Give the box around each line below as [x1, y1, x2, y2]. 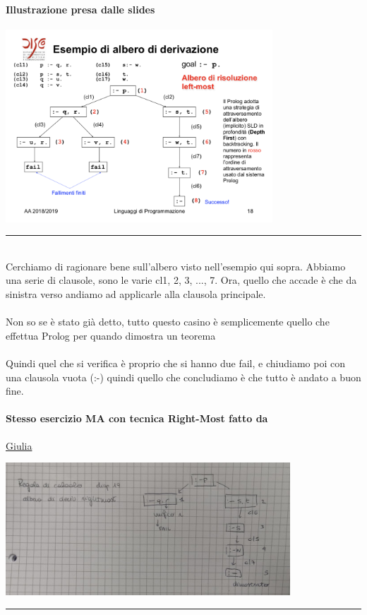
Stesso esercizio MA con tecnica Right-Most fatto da [6, 411, 268, 426]
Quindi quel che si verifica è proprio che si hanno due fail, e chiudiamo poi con [6, 355, 345, 370]
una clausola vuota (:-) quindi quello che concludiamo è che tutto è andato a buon [6, 369, 361, 384]
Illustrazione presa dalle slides [6, 1, 155, 16]
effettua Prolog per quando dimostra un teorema [6, 328, 216, 342]
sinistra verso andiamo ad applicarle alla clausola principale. [6, 286, 266, 301]
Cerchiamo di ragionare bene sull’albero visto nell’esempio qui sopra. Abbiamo [6, 258, 346, 273]
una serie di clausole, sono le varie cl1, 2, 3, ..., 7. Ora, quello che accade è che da [6, 273, 357, 287]
